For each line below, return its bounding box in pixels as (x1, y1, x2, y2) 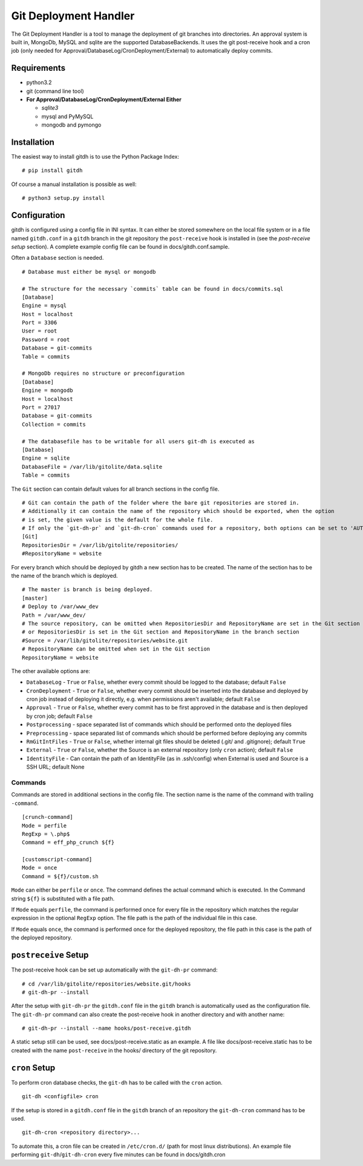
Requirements (11, 63, 66, 73)
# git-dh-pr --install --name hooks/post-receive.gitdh (22, 1025, 191, 1032)
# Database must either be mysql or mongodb (22, 268, 157, 275)
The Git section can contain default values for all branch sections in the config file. (11, 485, 220, 492)
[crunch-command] (22, 813, 73, 821)
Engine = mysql (22, 302, 67, 309)
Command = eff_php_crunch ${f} (22, 839, 115, 846)
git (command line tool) (26, 87, 84, 94)
